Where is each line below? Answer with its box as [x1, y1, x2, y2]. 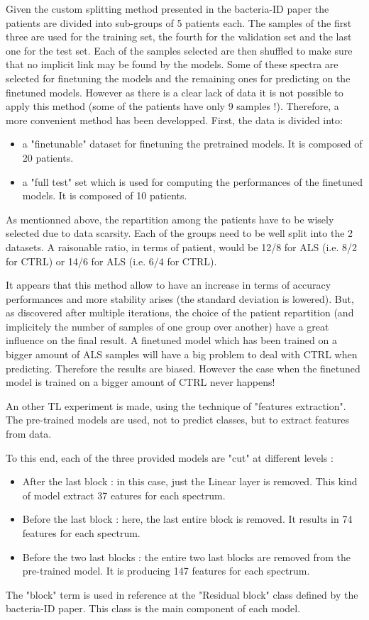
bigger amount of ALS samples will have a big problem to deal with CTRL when [6, 347, 358, 362]
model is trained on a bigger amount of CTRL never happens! [6, 375, 275, 389]
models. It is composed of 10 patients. [22, 188, 187, 203]
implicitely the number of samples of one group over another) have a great [6, 319, 329, 333]
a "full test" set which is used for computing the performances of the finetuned [22, 174, 363, 189]
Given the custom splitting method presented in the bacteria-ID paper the [6, 1, 329, 16]
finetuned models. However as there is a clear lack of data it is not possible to [6, 84, 343, 99]
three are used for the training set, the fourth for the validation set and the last [6, 29, 352, 44]
